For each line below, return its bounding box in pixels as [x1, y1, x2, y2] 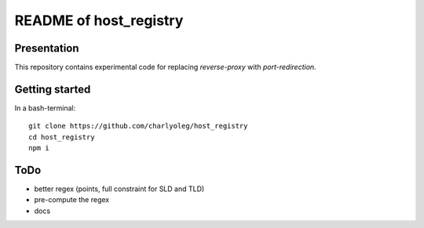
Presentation [14, 42, 79, 55]
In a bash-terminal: [14, 103, 76, 113]
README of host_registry [14, 12, 184, 29]
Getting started [14, 82, 91, 96]
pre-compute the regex [34, 195, 110, 204]
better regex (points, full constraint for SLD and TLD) [34, 184, 205, 194]
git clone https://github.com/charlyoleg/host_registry [28, 121, 248, 131]
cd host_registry [28, 132, 95, 141]
